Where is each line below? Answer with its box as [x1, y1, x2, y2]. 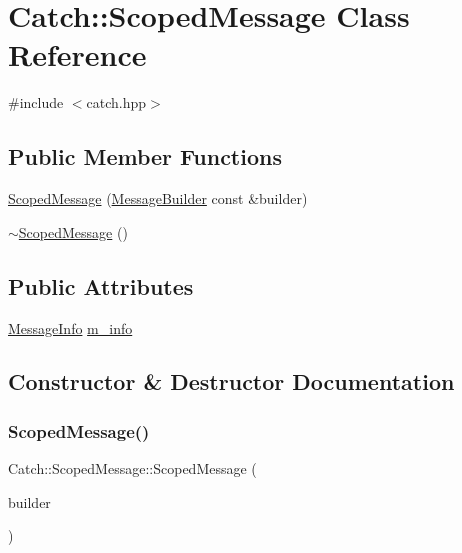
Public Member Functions [8, 141, 282, 172]
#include [8, 92, 64, 113]
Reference [8, 34, 147, 75]
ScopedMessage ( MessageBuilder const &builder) [8, 188, 308, 209]
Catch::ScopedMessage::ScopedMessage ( [8, 458, 257, 479]
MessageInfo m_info [8, 317, 133, 338]
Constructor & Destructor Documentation [8, 366, 455, 397]
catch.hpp [86, 92, 147, 113]
